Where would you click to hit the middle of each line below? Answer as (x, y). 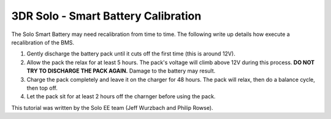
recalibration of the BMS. (43, 42)
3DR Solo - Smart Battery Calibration (106, 16)
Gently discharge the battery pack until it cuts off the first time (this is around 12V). (131, 54)
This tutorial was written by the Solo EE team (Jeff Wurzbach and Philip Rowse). (112, 107)
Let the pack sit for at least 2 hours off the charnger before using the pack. (121, 96)
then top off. (42, 88)
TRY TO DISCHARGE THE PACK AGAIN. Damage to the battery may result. (121, 71)
